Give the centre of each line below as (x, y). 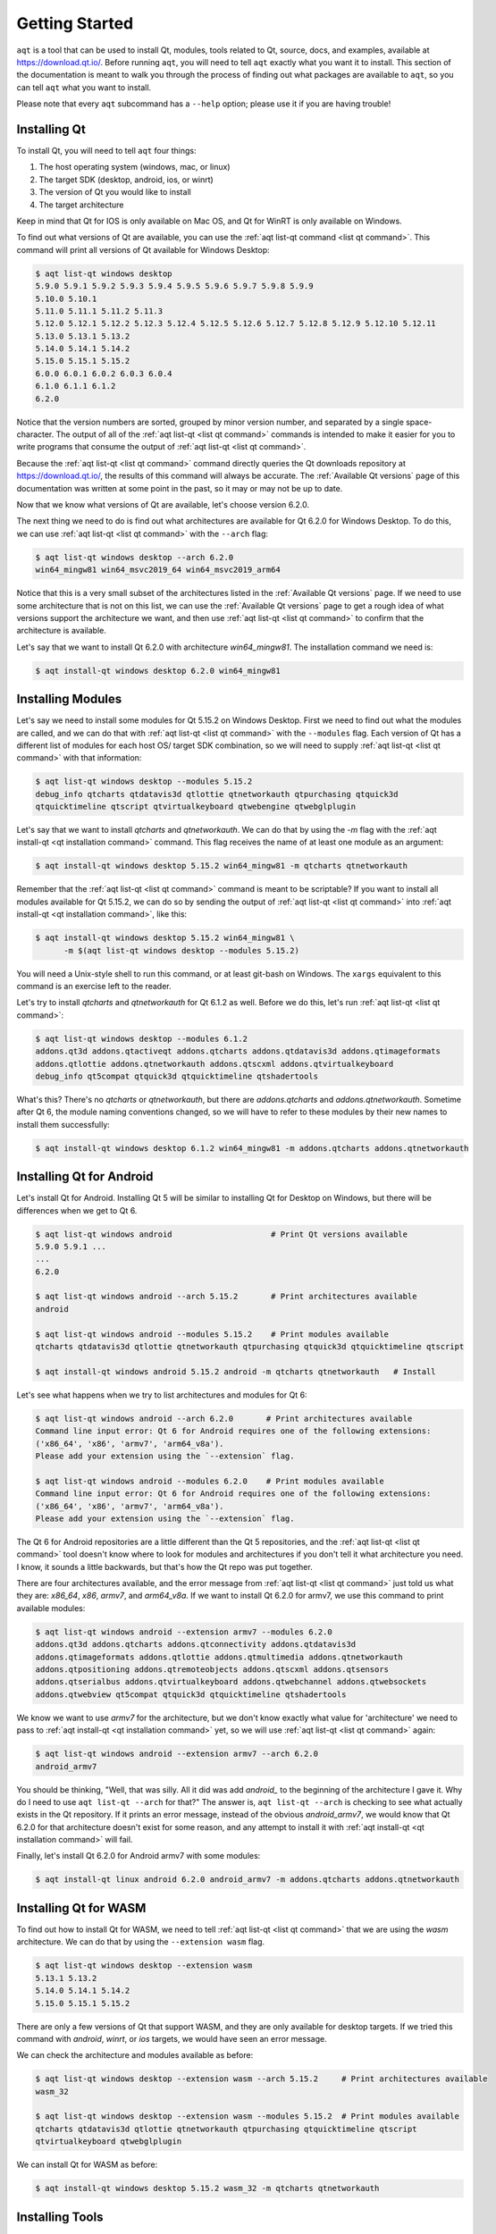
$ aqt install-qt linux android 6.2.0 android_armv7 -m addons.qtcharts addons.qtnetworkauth (248, 1880)
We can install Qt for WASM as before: (87, 2165)
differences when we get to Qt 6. (77, 1210)
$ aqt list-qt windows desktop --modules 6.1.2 (141, 1038)
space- (419, 422)
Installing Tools (60, 2217)
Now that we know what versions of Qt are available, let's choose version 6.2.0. (163, 504)
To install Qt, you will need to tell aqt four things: (106, 151)
